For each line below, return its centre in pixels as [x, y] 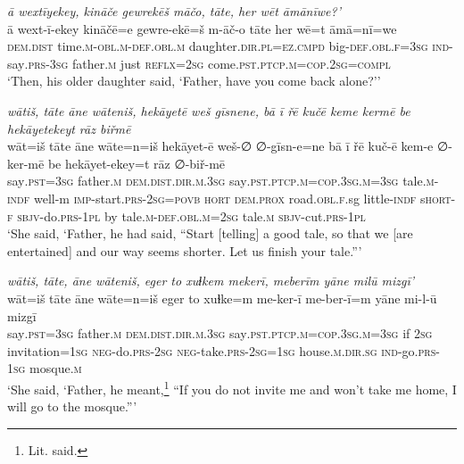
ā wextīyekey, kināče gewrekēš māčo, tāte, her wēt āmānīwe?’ [174, 11]
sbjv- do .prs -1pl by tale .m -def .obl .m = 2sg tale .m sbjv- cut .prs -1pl [191, 215]
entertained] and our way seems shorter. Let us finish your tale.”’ [185, 250]
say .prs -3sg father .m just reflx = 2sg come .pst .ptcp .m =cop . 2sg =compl [199, 63]
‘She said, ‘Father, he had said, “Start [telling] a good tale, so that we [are [210, 233]
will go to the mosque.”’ [72, 406]
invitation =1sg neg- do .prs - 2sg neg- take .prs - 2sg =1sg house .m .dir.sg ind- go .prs [222, 350]
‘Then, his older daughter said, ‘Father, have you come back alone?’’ [194, 81]
